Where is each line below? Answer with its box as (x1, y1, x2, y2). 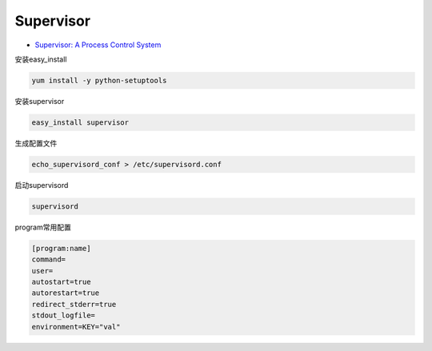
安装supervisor (14, 96, 65, 106)
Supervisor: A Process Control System (34, 40, 162, 50)
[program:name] (31, 244, 91, 253)
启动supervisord (14, 180, 69, 189)
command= (31, 255, 66, 264)
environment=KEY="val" (31, 322, 121, 331)
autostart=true (31, 277, 91, 286)
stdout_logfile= (31, 311, 96, 320)
